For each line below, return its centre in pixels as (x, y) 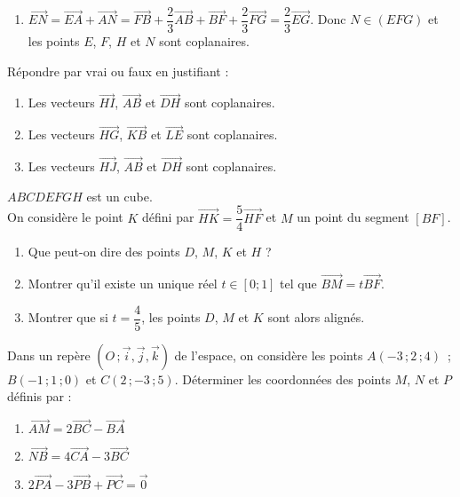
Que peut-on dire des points (104, 252)
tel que (298, 284)
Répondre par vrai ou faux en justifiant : (118, 71)
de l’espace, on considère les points (269, 355)
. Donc (328, 19)
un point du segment (353, 217)
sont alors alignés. (316, 317)
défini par (168, 217)
